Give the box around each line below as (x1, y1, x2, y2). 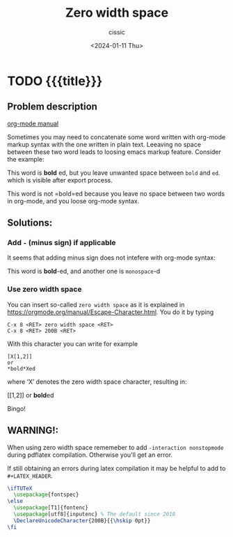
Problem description (7, 101, 97, 113)
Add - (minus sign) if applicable (7, 238, 116, 248)
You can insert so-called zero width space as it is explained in (7, 300, 185, 309)
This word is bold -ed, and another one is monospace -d (7, 267, 161, 276)
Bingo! (7, 404, 26, 412)
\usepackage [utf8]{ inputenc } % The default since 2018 (13, 511, 176, 518)
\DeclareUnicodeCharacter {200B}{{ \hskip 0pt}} (13, 517, 151, 524)
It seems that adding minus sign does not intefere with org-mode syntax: (7, 254, 216, 262)
